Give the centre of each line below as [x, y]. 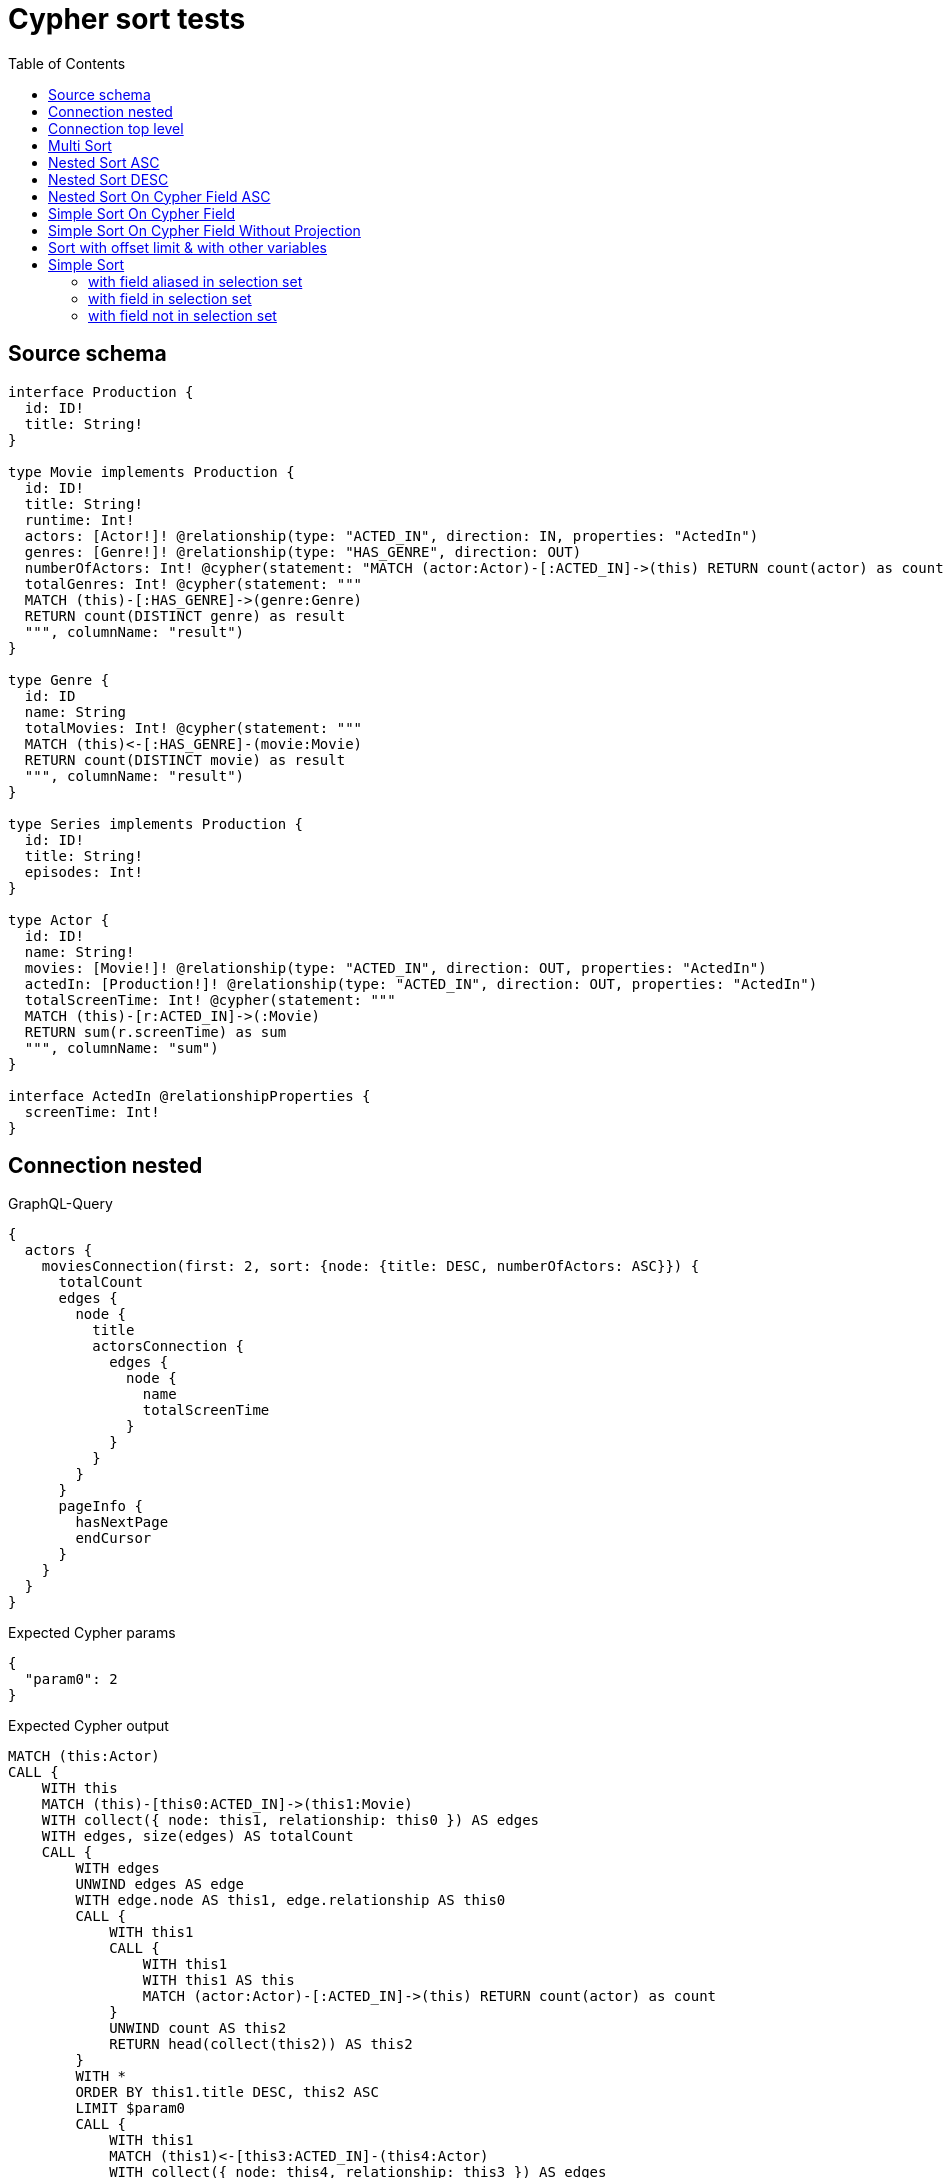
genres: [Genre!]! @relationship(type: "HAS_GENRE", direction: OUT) [303, 551]
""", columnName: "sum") [121, 1047]
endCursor [113, 1538]
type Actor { [59, 919]
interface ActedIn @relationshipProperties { [189, 1095]
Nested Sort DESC [108, 179]
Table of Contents [67, 63]
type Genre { [59, 679]
